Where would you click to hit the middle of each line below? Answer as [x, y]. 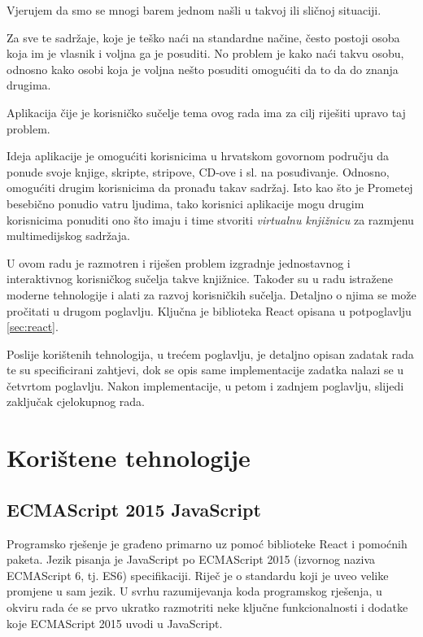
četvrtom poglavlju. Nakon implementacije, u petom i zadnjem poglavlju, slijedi [205, 385]
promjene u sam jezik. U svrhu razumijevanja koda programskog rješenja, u [194, 591]
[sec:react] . [33, 327]
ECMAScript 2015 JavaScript [134, 509]
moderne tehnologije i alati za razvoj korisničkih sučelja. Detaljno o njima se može [211, 294]
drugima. [29, 85]
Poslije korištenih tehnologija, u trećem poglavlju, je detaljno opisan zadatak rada [210, 353]
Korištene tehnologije [129, 458]
